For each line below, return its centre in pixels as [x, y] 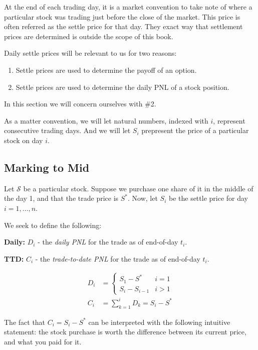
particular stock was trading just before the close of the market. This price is [122, 16]
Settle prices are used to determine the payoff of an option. [106, 70]
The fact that [25, 322]
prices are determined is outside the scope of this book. [89, 36]
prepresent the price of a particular [195, 130]
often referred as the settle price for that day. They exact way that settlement [123, 26]
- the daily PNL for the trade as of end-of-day [108, 242]
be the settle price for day [208, 198]
